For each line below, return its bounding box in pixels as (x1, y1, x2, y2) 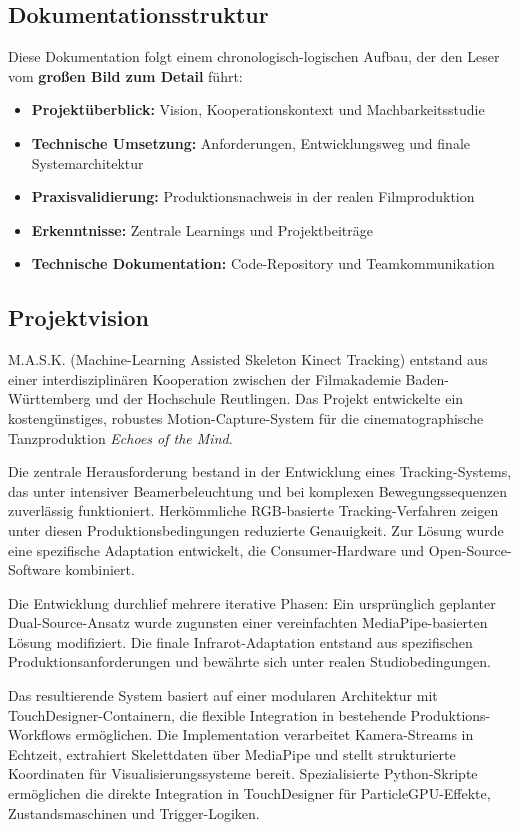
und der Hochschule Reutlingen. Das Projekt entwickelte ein (95, 388, 464, 409)
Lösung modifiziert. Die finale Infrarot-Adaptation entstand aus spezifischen (8, 631, 473, 652)
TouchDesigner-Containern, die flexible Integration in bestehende (8, 704, 406, 725)
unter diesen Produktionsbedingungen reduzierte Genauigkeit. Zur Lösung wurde (8, 519, 504, 540)
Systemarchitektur (31, 152, 144, 173)
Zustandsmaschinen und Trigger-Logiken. (8, 802, 260, 823)
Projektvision (8, 302, 149, 333)
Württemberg (8, 388, 91, 409)
